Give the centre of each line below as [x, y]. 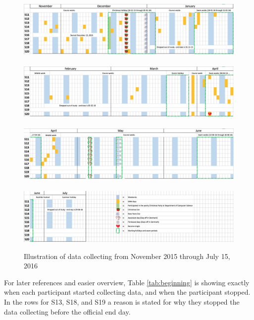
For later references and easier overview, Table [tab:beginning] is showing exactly [127, 282]
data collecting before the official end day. [67, 311]
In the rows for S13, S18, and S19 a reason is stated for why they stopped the [122, 301]
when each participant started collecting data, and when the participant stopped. [127, 292]
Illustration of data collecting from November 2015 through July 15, [127, 256]
